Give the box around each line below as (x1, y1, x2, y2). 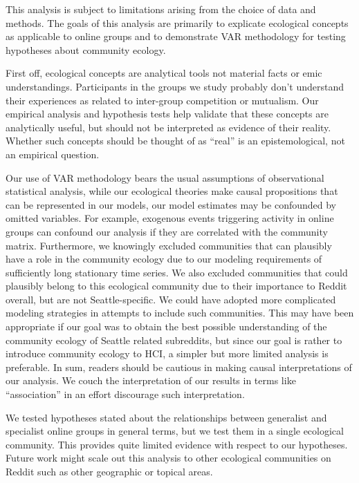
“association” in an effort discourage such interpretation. (6, 387, 245, 401)
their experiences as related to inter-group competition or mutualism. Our (6, 93, 319, 107)
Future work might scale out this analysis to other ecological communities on (6, 451, 331, 465)
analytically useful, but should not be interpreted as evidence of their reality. (6, 120, 331, 134)
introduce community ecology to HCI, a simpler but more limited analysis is (6, 346, 329, 361)
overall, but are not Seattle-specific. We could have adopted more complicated (6, 292, 336, 306)
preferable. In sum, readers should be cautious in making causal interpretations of (6, 359, 352, 374)
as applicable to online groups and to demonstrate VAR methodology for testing (6, 29, 346, 44)
